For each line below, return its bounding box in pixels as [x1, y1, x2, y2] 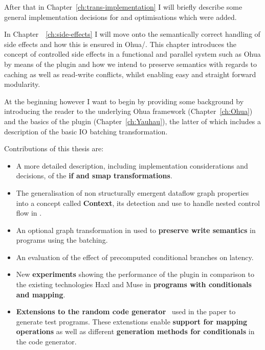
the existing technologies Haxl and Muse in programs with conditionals [16, 279, 252, 290]
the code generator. [16, 336, 77, 347]
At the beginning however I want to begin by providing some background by [4, 96, 244, 106]
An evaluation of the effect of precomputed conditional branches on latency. [16, 251, 254, 262]
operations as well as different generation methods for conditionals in [16, 326, 255, 337]
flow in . [16, 207, 42, 218]
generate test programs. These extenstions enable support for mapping [16, 316, 248, 326]
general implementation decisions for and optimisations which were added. [4, 11, 237, 22]
